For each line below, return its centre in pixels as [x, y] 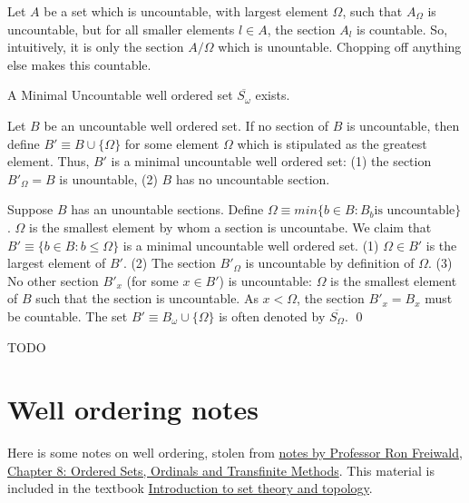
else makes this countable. [79, 64]
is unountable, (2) [108, 178]
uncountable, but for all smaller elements [121, 29]
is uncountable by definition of [330, 263]
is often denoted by [272, 316]
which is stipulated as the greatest [332, 143]
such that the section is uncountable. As [147, 298]
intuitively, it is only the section [96, 47]
